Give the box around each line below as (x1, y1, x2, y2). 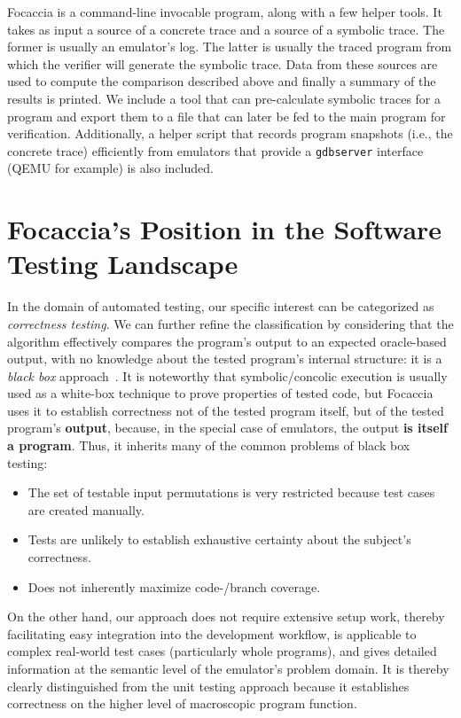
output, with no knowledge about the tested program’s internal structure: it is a (7, 349, 442, 368)
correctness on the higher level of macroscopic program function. (7, 694, 357, 713)
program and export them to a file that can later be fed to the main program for (7, 106, 446, 125)
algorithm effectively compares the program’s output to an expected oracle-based (7, 332, 447, 350)
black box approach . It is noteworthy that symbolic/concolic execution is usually (7, 366, 448, 385)
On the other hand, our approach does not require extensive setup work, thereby (7, 607, 445, 626)
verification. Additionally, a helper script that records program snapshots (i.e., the (7, 124, 453, 143)
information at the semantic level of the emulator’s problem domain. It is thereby (7, 659, 449, 677)
